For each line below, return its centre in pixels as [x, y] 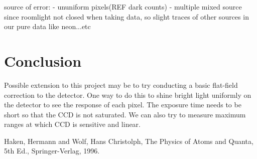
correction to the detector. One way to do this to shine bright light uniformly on [128, 95]
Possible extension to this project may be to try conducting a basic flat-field [121, 85]
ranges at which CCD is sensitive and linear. [73, 124]
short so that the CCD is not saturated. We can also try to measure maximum [125, 114]
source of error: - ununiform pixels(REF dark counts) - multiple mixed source [123, 7]
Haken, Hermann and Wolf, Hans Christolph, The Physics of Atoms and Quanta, [129, 141]
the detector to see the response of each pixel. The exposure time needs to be [123, 105]
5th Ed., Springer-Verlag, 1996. [52, 151]
